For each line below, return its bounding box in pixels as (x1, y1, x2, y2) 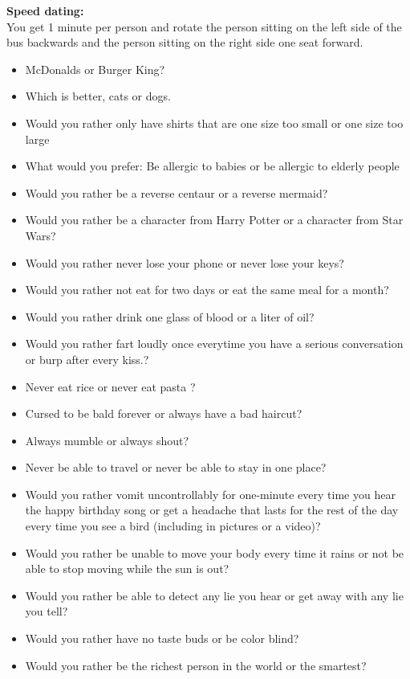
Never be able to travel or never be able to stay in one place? (25, 459, 327, 476)
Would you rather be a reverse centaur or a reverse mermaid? (25, 184, 328, 201)
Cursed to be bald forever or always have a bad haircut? (25, 405, 302, 422)
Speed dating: (6, 2, 84, 18)
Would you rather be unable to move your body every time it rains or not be (25, 544, 404, 561)
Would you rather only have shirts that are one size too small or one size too (25, 114, 404, 131)
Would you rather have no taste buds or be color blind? (25, 630, 299, 647)
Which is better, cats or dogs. (25, 88, 171, 104)
